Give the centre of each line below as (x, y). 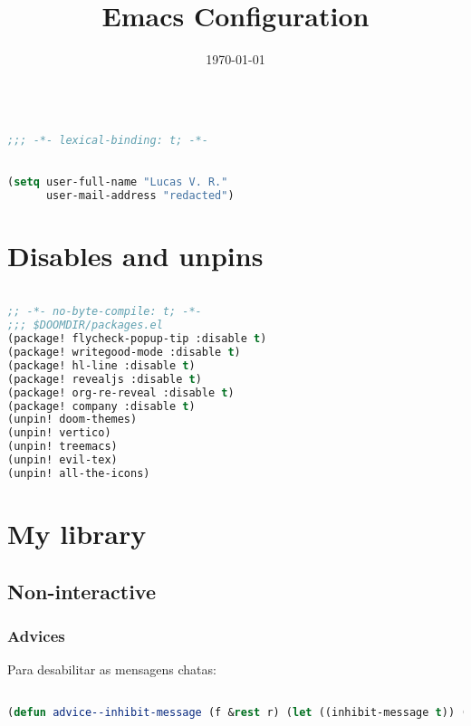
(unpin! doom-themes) (72, 420)
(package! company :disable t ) (101, 406)
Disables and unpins (135, 255)
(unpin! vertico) (59, 433)
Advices (36, 635)
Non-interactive (82, 591)
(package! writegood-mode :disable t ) (124, 353)
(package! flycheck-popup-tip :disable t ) (137, 339)
